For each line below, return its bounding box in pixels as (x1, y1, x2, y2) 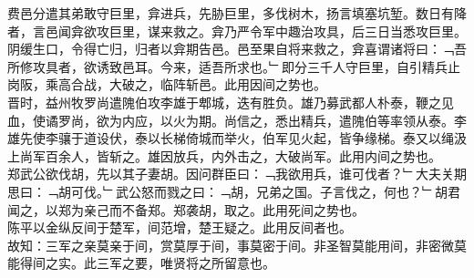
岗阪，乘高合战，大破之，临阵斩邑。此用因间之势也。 (7, 75, 326, 94)
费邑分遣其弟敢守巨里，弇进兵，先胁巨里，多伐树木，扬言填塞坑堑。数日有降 (7, 4, 467, 22)
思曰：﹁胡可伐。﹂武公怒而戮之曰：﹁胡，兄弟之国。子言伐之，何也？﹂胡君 (7, 181, 460, 201)
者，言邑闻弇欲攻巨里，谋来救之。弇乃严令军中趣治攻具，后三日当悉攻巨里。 (7, 21, 467, 40)
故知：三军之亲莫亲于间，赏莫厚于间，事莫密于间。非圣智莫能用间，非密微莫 (7, 235, 467, 254)
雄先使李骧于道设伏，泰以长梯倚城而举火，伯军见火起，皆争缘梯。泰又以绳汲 (7, 129, 467, 148)
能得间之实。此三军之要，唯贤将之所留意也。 (7, 253, 275, 273)
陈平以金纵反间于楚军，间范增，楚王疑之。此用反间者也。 (7, 218, 352, 237)
